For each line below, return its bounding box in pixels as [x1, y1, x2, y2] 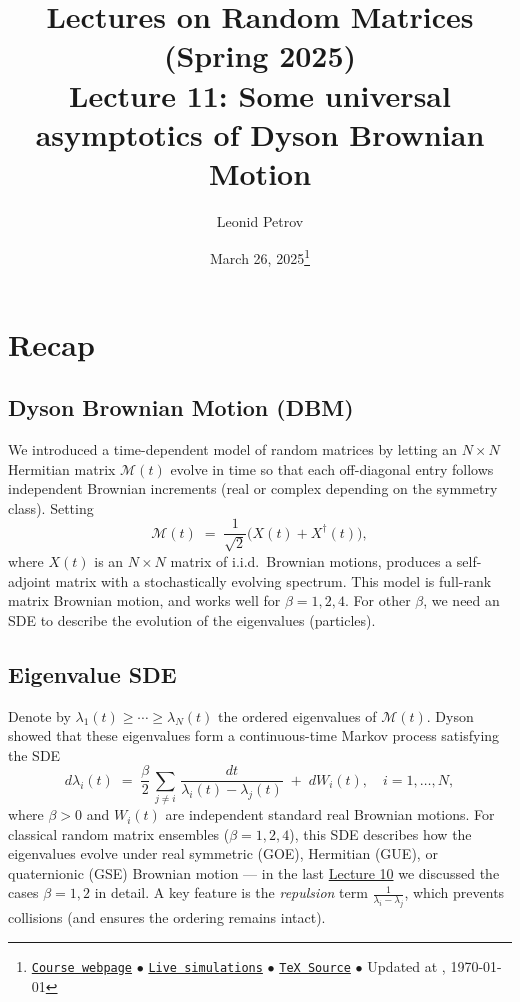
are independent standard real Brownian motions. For [165, 804, 495, 825]
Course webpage [31, 960, 133, 975]
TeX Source [279, 960, 351, 975]
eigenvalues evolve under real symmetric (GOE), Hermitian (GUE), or [8, 843, 438, 864]
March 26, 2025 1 [210, 245, 310, 269]
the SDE [8, 744, 61, 765]
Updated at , [367, 955, 446, 976]
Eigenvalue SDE [8, 658, 177, 689]
